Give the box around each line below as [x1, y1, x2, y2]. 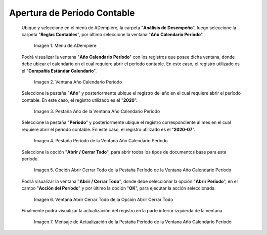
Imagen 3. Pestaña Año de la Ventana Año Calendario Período [34, 109, 160, 115]
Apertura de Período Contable [9, 7, 135, 18]
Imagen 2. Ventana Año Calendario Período [34, 79, 122, 85]
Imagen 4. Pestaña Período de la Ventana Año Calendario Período [34, 138, 168, 144]
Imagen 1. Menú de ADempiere [34, 42, 96, 49]
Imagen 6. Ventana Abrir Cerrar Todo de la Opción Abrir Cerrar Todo [34, 196, 173, 202]
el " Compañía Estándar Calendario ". [21, 68, 97, 74]
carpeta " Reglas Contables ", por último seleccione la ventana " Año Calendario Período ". [21, 31, 204, 37]
